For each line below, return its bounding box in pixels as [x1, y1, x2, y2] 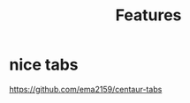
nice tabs [9, 55, 79, 75]
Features [115, 5, 182, 26]
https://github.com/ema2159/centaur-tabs [9, 84, 163, 94]
